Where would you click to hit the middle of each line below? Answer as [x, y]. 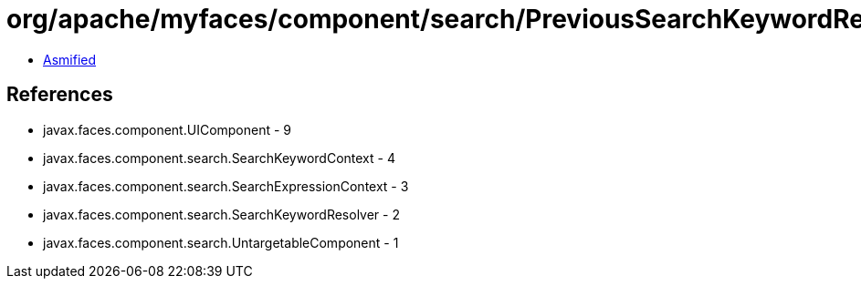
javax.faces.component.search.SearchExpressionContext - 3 [226, 186]
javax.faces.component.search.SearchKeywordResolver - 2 [221, 214]
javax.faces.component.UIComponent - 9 [168, 129]
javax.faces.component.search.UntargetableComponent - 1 [221, 242]
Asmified [70, 59]
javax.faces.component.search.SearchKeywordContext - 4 [219, 158]
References [60, 95]
